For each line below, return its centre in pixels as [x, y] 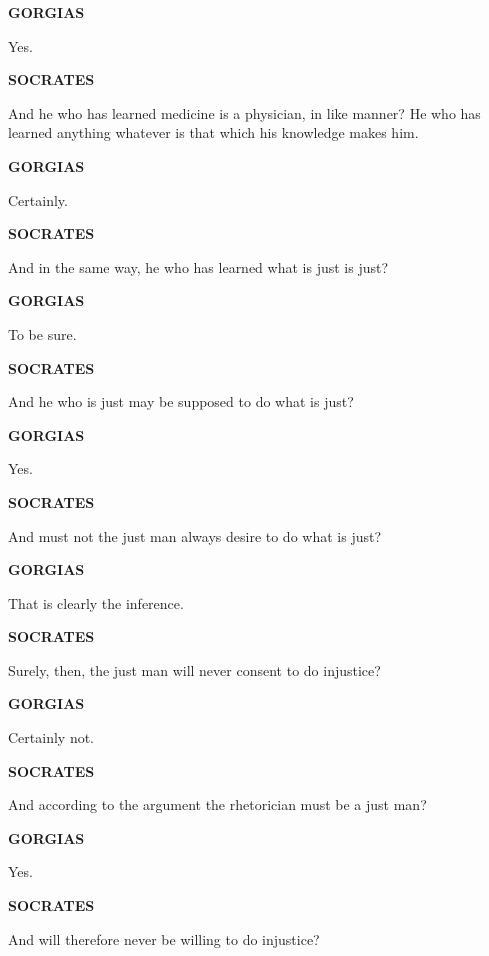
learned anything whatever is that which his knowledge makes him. [213, 132]
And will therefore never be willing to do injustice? [164, 938]
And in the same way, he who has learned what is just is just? [198, 266]
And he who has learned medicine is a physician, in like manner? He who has [244, 112]
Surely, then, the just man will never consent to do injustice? [194, 669]
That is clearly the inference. [96, 602]
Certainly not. [51, 737]
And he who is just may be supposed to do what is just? [181, 401]
